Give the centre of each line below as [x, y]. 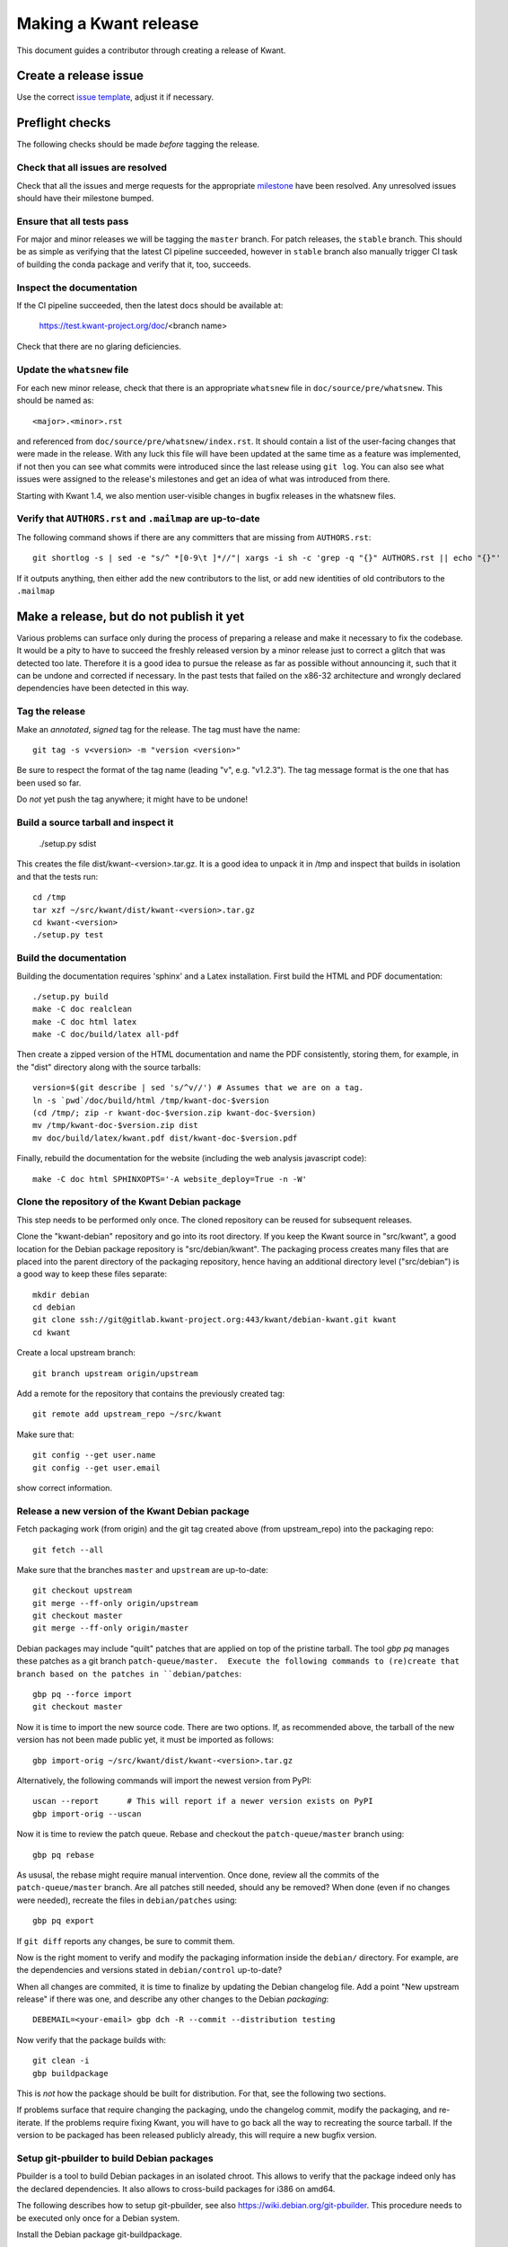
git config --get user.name [94, 1455]
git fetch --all [68, 1550]
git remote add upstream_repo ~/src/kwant [127, 1414]
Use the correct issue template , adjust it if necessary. [115, 97]
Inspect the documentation [77, 288]
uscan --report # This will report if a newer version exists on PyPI [203, 1801]
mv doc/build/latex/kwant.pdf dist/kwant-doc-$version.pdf [165, 1138]
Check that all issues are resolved [92, 168]
